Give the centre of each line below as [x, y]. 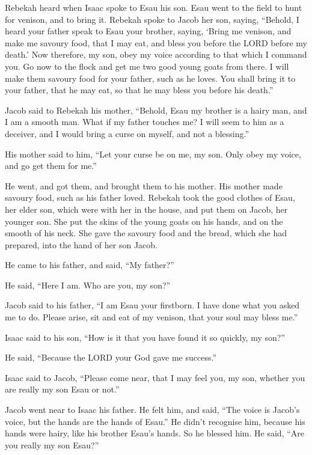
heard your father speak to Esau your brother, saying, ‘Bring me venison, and [148, 31]
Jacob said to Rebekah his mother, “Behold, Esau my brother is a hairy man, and [156, 110]
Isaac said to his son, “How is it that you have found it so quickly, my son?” [145, 337]
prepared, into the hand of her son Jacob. [81, 244]
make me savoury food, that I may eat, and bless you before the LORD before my [156, 42]
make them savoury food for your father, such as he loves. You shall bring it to [150, 78]
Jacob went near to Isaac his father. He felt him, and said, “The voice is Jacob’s [152, 410]
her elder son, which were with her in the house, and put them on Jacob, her [146, 209]
